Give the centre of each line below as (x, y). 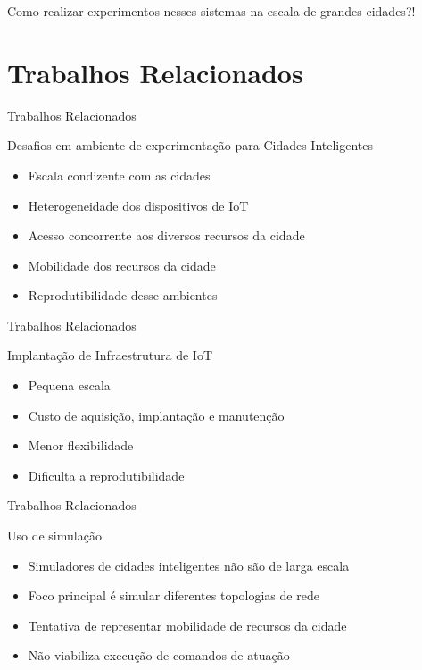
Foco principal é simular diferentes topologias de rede (174, 595)
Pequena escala (69, 385)
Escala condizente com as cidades (119, 175)
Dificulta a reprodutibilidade (106, 475)
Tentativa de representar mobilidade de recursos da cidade (187, 625)
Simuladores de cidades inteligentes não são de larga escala (189, 565)
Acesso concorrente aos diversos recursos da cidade (166, 235)
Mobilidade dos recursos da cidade (122, 265)
